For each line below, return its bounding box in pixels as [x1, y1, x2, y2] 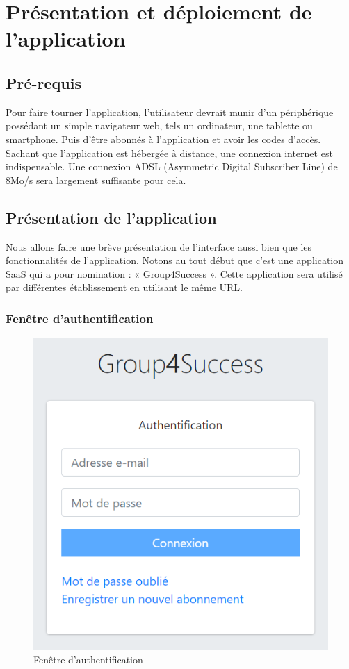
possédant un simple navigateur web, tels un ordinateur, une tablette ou [6, 118, 313, 133]
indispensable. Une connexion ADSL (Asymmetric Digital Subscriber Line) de [6, 159, 338, 174]
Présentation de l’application [6, 206, 217, 228]
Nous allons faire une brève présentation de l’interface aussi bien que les [6, 239, 312, 254]
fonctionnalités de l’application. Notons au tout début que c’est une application [6, 253, 344, 267]
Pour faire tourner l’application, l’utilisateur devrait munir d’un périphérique [6, 104, 334, 119]
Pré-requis [6, 72, 81, 93]
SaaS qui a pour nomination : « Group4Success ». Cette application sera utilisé [6, 266, 343, 281]
